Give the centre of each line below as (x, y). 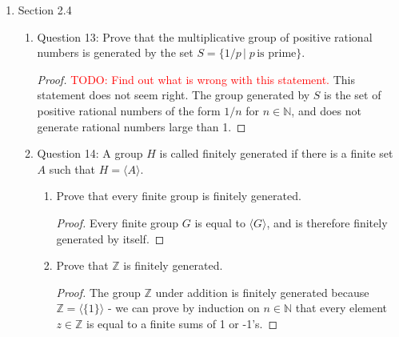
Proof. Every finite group (118, 222)
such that (72, 168)
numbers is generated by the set (115, 52)
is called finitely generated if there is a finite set (276, 153)
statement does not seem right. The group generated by (174, 95)
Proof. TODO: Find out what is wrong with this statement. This (196, 79)
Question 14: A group (90, 153)
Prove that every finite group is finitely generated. (179, 196)
